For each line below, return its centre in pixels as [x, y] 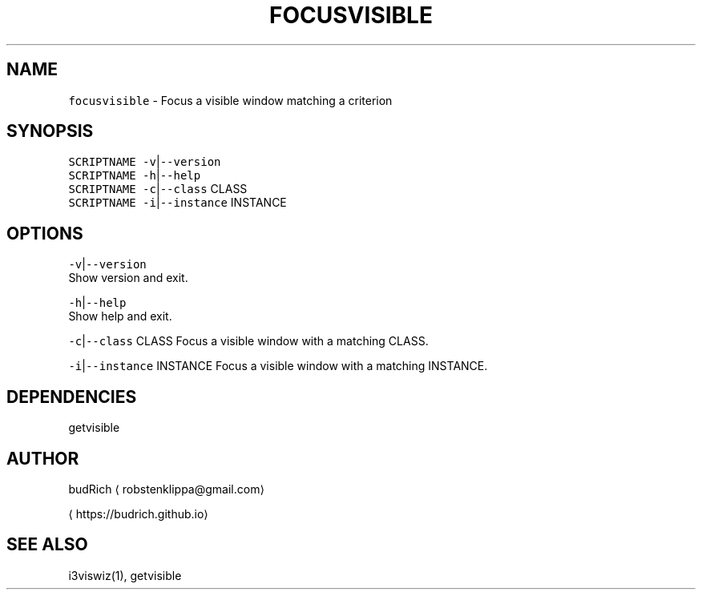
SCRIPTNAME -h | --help [135, 175]
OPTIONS [45, 233]
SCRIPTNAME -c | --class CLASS [158, 189]
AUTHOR [43, 458]
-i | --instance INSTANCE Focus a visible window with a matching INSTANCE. [278, 366]
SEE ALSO [47, 545]
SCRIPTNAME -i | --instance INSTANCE [178, 203]
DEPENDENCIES [72, 397]
